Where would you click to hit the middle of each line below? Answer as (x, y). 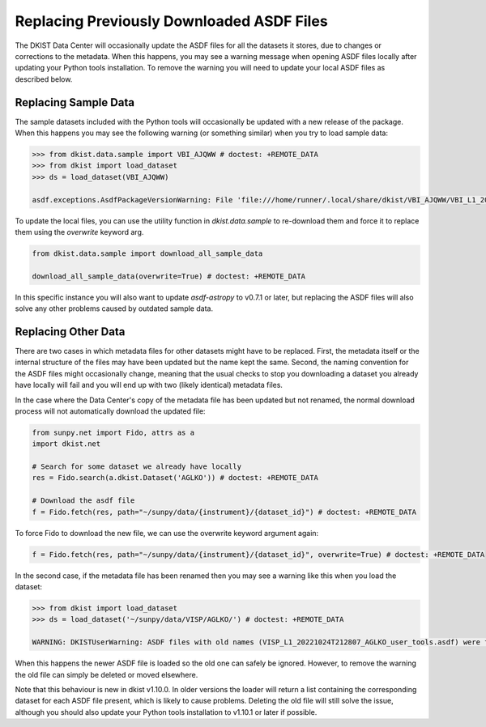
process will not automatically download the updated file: (110, 411)
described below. (44, 79)
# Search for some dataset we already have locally (137, 467)
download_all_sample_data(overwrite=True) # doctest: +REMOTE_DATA (169, 276)
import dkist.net (66, 444)
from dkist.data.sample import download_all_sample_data (147, 253)
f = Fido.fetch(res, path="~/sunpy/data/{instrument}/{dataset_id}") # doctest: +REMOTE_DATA (224, 512)
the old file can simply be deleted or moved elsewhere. (107, 674)
